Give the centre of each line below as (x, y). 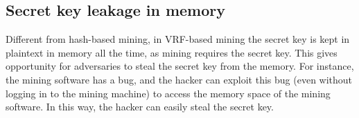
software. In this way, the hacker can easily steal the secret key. (140, 107)
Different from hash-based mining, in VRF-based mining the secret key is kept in (178, 39)
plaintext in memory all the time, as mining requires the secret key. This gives (172, 52)
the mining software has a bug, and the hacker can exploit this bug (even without (179, 79)
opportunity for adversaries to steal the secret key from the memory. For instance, (180, 66)
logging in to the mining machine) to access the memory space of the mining (168, 93)
